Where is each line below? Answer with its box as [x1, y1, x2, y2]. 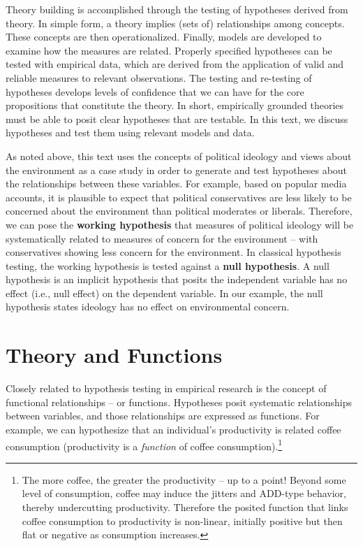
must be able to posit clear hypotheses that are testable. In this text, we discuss [6, 111, 348, 126]
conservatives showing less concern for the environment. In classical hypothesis [6, 245, 341, 259]
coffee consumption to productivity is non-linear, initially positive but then [22, 513, 343, 528]
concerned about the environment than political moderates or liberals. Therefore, [6, 203, 353, 218]
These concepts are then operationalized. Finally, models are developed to [6, 29, 322, 44]
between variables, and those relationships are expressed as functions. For [6, 408, 320, 423]
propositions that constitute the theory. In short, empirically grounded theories [6, 98, 344, 113]
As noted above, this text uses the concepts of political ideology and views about [6, 148, 352, 163]
